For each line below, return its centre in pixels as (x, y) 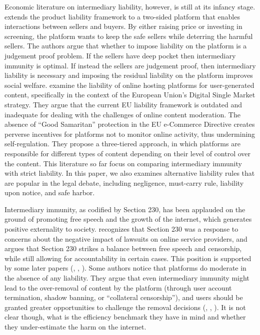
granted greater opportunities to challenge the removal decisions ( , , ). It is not (125, 307)
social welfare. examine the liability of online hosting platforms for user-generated (129, 85)
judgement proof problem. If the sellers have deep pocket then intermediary (120, 55)
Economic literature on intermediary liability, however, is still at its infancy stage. (130, 6)
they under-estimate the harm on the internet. (75, 327)
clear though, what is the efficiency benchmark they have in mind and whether (125, 317)
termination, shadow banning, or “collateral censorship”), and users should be (124, 297)
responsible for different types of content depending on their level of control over (128, 153)
